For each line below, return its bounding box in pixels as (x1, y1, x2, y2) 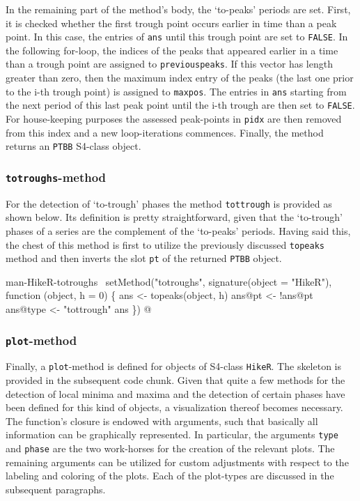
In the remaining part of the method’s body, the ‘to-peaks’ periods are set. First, (6, 2, 351, 16)
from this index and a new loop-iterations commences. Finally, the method (6, 125, 324, 139)
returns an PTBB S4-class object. (6, 139, 141, 153)
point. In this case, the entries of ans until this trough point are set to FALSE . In (6, 29, 348, 44)
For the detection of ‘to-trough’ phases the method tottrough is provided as (6, 196, 332, 210)
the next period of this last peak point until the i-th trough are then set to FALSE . (6, 98, 355, 112)
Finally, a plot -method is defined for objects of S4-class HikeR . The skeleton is (6, 359, 342, 373)
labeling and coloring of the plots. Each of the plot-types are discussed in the (6, 468, 334, 483)
